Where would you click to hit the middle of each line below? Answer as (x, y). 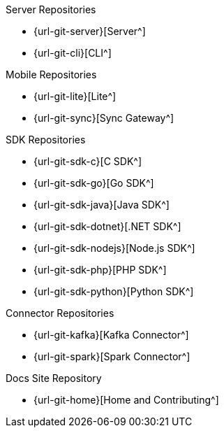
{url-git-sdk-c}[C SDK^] (88, 161)
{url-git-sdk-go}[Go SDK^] (94, 183)
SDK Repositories (46, 140)
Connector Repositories (60, 313)
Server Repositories (51, 9)
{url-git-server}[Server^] (90, 31)
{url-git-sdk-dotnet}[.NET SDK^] (107, 226)
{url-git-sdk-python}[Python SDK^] (114, 291)
